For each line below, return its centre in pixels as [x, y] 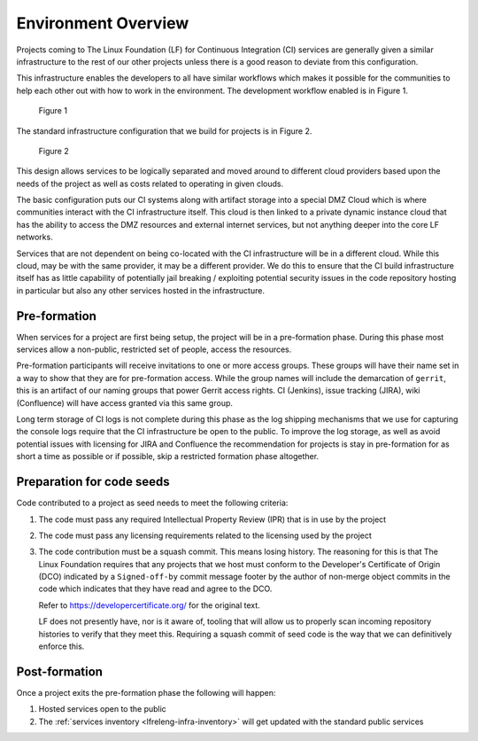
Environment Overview [103, 23]
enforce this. [62, 646]
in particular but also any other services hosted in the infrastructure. [141, 290]
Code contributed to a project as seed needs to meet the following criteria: [152, 503]
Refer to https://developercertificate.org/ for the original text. [149, 605]
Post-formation [60, 671]
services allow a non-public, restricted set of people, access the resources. [154, 349]
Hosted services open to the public [103, 709]
